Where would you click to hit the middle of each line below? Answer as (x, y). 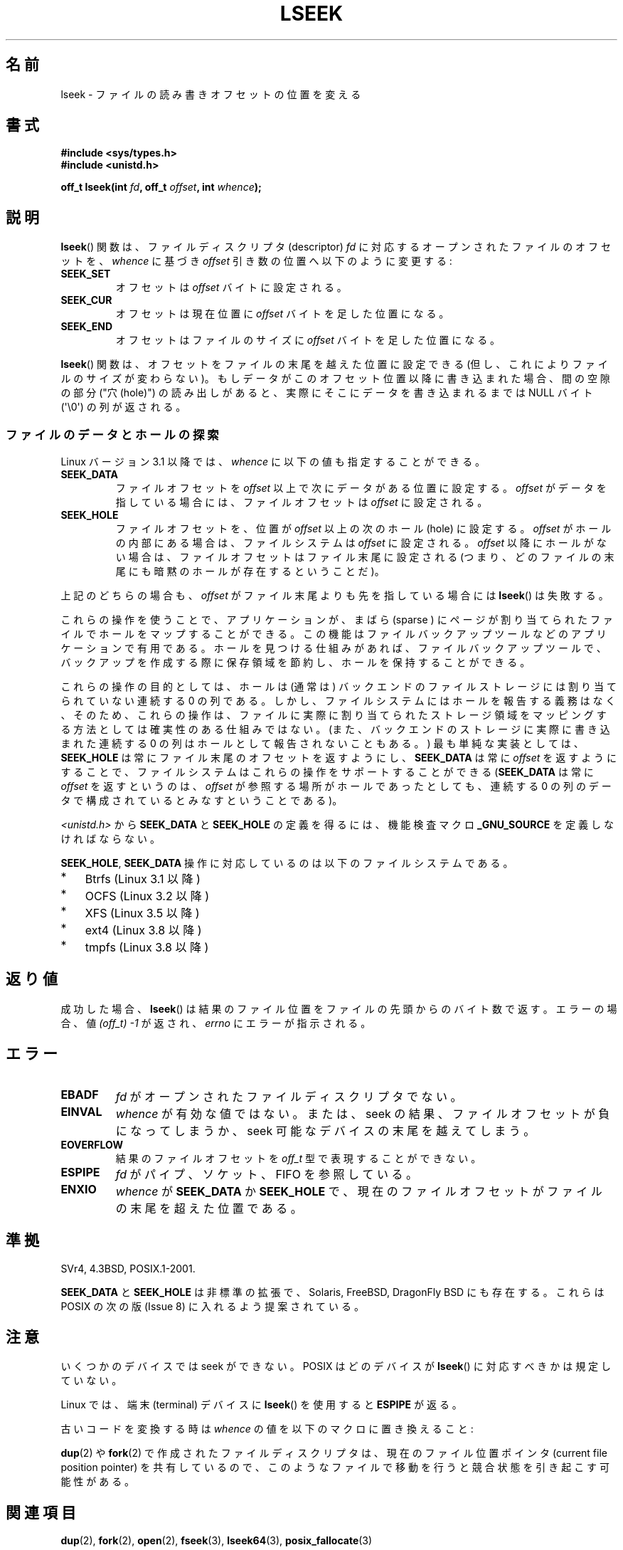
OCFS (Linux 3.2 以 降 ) (147, 896)
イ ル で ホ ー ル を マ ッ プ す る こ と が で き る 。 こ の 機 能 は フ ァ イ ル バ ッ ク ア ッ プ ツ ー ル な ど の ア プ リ (334, 634)
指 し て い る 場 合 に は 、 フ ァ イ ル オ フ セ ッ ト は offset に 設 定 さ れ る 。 (302, 502)
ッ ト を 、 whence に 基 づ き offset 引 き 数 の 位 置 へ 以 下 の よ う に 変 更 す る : (256, 261)
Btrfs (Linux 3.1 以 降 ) (143, 879)
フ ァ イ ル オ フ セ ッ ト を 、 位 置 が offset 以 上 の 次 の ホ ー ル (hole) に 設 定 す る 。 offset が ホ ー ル (363, 529)
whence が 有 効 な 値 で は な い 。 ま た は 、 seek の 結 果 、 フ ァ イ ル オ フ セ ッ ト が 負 (363, 1113)
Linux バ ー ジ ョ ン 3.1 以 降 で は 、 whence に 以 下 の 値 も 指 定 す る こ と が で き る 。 (273, 462)
